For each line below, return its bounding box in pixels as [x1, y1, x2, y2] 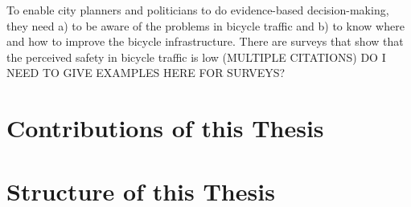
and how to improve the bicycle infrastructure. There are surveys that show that [6, 33, 404, 50]
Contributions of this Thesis [6, 112, 324, 144]
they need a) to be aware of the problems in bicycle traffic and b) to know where [6, 17, 405, 34]
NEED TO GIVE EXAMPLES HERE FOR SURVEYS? [6, 64, 286, 81]
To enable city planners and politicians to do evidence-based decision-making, [6, 2, 389, 18]
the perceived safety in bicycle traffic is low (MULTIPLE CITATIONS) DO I [6, 48, 386, 65]
